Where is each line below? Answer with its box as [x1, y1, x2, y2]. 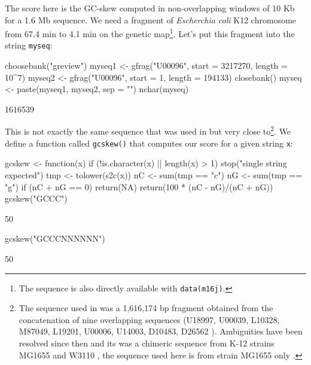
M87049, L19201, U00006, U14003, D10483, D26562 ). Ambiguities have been [19, 325, 303, 337]
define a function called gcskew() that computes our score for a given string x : [5, 136, 293, 149]
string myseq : [5, 39, 53, 51]
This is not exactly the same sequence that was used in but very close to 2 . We [5, 123, 291, 138]
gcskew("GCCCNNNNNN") [5, 232, 105, 245]
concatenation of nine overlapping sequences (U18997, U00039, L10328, [19, 313, 280, 326]
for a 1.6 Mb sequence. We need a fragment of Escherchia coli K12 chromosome [5, 13, 297, 26]
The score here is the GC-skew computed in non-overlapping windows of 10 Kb [5, 2, 295, 14]
